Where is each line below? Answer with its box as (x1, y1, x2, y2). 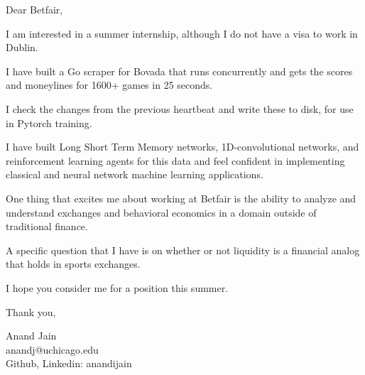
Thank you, (6, 304, 56, 319)
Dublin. (6, 40, 38, 55)
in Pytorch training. (6, 115, 92, 130)
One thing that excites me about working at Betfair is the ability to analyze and (6, 190, 356, 205)
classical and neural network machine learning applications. (6, 167, 263, 182)
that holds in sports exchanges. (6, 256, 141, 271)
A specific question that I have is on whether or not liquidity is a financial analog (6, 242, 360, 257)
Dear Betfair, (6, 2, 63, 16)
